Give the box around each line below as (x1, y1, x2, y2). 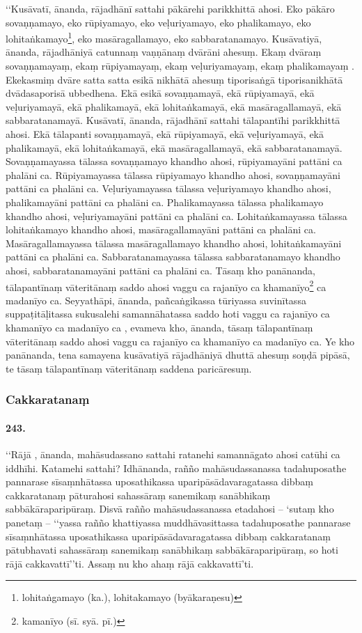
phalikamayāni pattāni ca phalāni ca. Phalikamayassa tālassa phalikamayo (6, 194, 324, 209)
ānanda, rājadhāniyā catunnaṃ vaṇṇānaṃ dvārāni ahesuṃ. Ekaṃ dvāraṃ (6, 45, 322, 59)
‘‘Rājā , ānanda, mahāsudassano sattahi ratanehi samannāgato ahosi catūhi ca (6, 446, 340, 461)
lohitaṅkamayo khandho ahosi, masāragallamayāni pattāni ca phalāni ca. (6, 222, 316, 237)
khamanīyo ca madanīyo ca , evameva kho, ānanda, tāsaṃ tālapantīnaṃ (6, 320, 313, 334)
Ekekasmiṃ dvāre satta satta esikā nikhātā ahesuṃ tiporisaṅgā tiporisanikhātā (6, 72, 343, 86)
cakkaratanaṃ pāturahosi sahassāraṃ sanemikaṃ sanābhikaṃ (6, 487, 271, 502)
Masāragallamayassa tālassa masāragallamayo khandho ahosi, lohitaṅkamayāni (6, 235, 342, 250)
